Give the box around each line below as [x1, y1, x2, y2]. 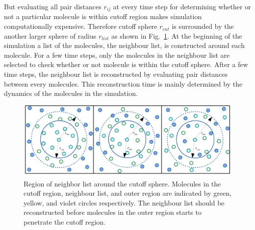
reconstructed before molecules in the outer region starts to [24, 207, 202, 217]
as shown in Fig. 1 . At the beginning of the [111, 30, 242, 41]
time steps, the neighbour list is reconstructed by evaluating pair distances [4, 69, 228, 79]
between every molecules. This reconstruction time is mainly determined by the [4, 78, 243, 89]
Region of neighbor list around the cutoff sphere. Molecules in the [24, 178, 221, 188]
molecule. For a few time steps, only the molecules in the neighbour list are [4, 49, 230, 60]
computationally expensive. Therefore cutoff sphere [4, 21, 157, 31]
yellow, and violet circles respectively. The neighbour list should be [24, 197, 225, 207]
